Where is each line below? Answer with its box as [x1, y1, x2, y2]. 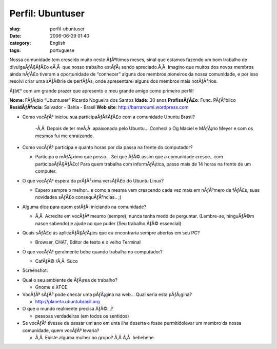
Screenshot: [22, 267, 48, 273]
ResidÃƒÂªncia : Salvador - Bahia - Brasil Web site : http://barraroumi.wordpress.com [9, 104, 189, 111]
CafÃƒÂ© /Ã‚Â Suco [35, 258, 78, 264]
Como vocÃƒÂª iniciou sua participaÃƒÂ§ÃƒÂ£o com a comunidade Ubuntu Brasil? [22, 114, 195, 120]
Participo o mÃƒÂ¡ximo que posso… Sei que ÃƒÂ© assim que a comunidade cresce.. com [35, 154, 223, 160]
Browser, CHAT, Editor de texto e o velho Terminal [35, 239, 141, 245]
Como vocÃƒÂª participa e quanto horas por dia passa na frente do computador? [22, 144, 193, 151]
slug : [9, 26, 21, 32]
